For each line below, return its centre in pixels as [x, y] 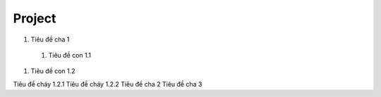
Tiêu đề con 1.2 [53, 71]
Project [35, 18]
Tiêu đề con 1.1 [70, 55]
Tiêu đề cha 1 [50, 39]
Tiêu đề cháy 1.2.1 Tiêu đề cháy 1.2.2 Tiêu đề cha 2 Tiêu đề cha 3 [108, 84]
